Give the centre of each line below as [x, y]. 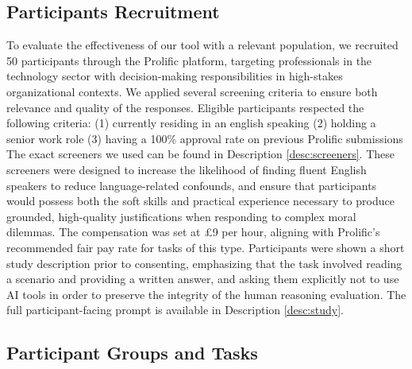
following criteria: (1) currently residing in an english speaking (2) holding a [191, 123]
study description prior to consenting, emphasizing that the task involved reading [204, 263]
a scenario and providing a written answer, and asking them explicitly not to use [203, 279]
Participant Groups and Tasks [132, 353]
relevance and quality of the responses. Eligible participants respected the [185, 107]
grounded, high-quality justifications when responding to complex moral [181, 216]
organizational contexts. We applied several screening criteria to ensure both [192, 91]
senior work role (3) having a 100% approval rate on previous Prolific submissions [205, 138]
